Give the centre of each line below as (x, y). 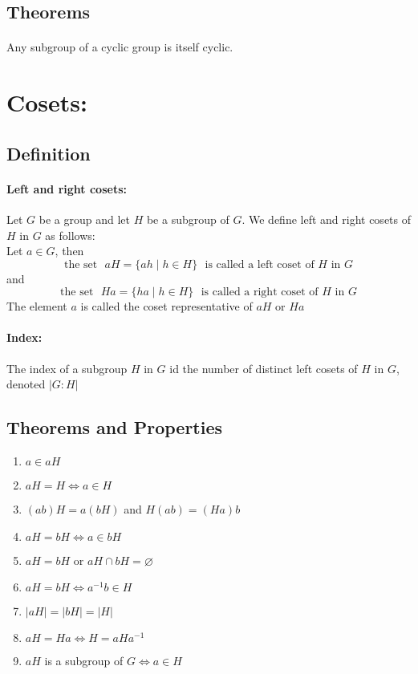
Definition (49, 153)
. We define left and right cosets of (327, 219)
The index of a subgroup (67, 368)
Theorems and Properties (115, 427)
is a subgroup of (84, 661)
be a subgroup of (188, 219)
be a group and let (84, 219)
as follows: (70, 235)
